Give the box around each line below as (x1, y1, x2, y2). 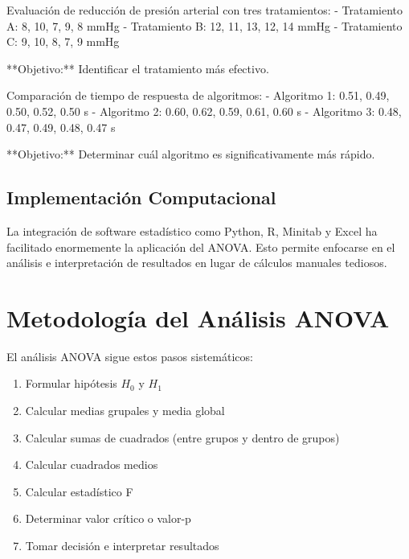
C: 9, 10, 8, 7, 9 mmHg (6, 33, 120, 50)
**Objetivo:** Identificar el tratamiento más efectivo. (6, 60, 269, 76)
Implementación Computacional (6, 185, 276, 210)
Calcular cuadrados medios (25, 456, 158, 473)
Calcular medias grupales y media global (25, 402, 225, 419)
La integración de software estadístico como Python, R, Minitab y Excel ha (6, 222, 378, 239)
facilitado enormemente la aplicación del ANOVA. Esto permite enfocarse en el (6, 238, 395, 255)
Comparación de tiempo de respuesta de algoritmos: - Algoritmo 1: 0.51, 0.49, (6, 87, 390, 104)
